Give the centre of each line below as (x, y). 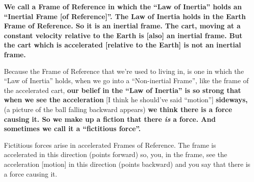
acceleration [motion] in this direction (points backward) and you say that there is (127, 164)
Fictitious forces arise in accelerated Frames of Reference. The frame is (110, 145)
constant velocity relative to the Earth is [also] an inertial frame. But (123, 35)
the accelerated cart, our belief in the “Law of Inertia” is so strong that (123, 90)
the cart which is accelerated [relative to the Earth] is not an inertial (123, 45)
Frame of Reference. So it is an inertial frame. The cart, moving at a (122, 26)
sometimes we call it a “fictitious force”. (72, 128)
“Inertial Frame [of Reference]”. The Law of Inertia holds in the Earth (125, 16)
